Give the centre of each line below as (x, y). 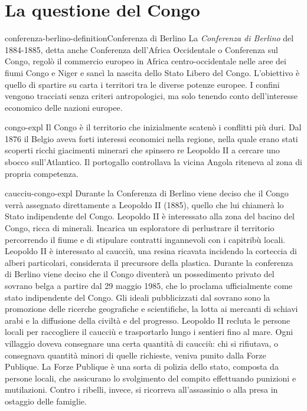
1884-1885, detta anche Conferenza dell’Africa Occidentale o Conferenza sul (141, 49)
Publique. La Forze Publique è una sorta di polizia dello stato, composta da (142, 366)
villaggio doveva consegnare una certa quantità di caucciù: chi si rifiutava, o (142, 343)
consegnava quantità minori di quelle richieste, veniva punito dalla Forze (135, 355)
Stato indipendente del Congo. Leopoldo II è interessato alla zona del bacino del (150, 216)
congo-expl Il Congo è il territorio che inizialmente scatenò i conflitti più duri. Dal (153, 127)
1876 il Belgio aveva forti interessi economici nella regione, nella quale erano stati (151, 138)
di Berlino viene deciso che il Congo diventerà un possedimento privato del (140, 274)
